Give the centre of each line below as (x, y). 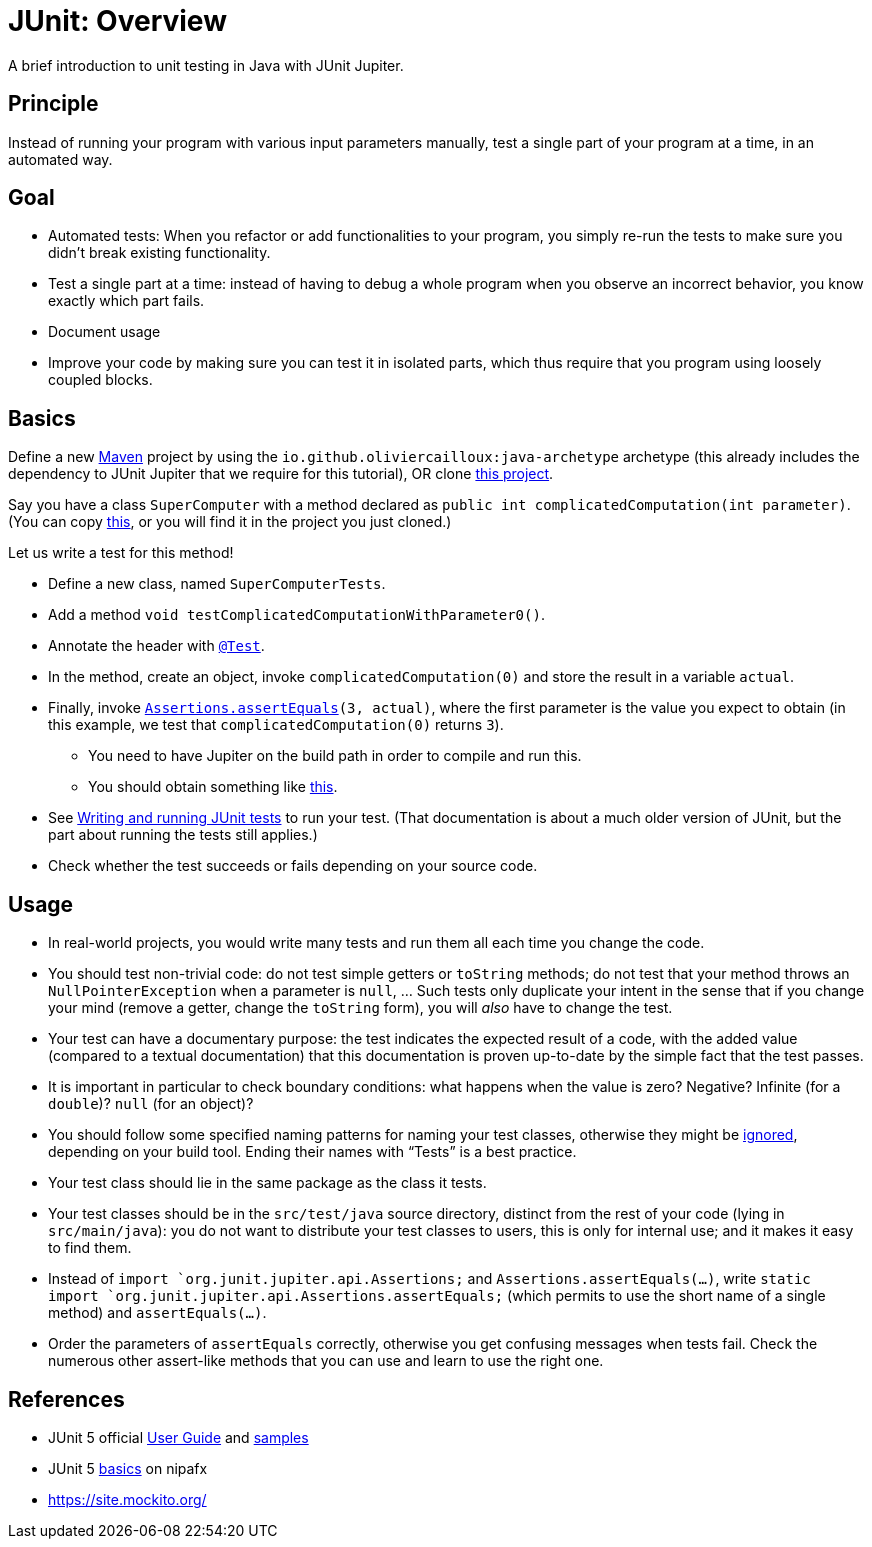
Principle (53, 104)
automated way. (60, 159)
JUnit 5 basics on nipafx (128, 1468)
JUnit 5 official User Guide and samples (178, 1437)
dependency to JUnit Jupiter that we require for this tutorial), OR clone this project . (281, 474)
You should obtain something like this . (213, 787)
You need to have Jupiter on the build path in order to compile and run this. (335, 756)
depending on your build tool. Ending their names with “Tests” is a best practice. (312, 1152)
